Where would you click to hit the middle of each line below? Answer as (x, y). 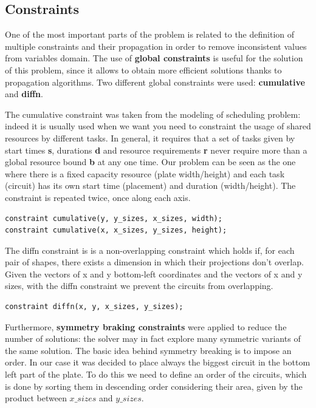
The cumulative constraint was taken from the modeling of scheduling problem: (153, 114)
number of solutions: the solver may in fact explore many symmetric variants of (153, 338)
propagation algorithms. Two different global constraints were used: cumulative (155, 82)
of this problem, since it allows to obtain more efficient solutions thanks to (143, 70)
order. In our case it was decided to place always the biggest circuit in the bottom (158, 362)
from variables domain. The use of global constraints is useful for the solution (154, 58)
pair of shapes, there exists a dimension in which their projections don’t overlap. (154, 262)
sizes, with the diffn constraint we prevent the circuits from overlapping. (139, 286)
